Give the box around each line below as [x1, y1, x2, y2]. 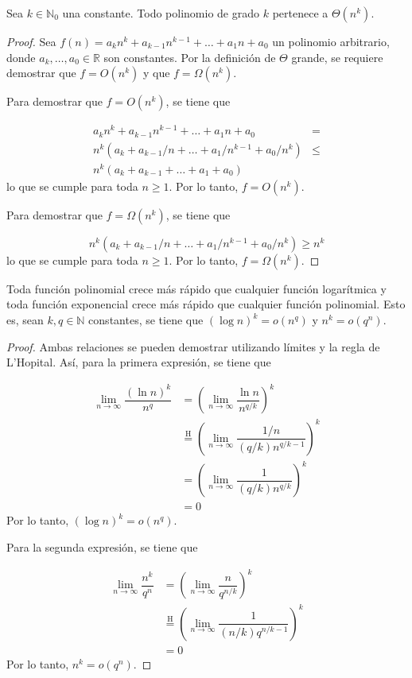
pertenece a [272, 5, 328, 21]
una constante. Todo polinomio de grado [62, 5, 259, 21]
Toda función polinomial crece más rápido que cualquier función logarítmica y [6, 280, 387, 296]
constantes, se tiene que [88, 312, 204, 328]
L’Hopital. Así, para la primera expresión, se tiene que [6, 354, 271, 370]
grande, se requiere [291, 48, 383, 65]
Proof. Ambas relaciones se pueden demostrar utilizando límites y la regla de [6, 338, 380, 354]
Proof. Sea [6, 33, 56, 49]
